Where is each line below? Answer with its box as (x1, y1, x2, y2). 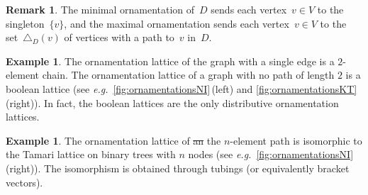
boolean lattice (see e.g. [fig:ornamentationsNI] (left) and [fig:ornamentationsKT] (6, 81, 357, 96)
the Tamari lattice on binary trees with (6, 147, 176, 162)
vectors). (6, 174, 43, 189)
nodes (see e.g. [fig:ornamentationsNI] (188, 147, 354, 162)
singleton (6, 16, 45, 30)
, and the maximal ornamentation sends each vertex (64, 16, 289, 30)
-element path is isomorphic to (230, 133, 362, 147)
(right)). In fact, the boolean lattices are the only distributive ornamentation (6, 95, 339, 110)
